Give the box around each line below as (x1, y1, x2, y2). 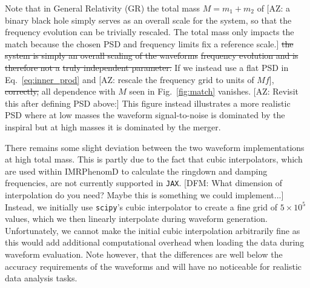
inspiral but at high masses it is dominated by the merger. (5, 120, 221, 133)
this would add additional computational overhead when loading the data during (5, 236, 305, 249)
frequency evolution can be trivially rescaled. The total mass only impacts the (5, 25, 294, 38)
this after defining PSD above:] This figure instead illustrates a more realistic (5, 96, 291, 109)
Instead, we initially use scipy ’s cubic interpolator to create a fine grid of (5, 200, 277, 213)
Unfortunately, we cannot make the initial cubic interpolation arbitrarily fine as (5, 224, 300, 236)
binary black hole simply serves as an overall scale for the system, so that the (5, 13, 292, 26)
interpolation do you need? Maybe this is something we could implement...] (5, 188, 284, 201)
